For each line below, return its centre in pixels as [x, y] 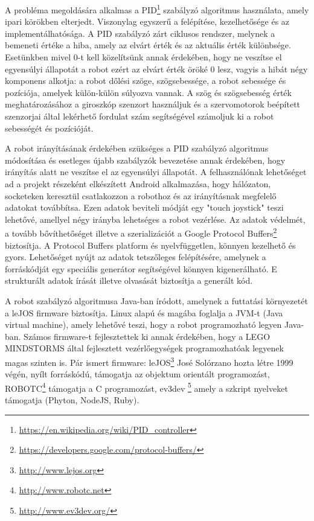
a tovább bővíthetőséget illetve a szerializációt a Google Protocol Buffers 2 [141, 232]
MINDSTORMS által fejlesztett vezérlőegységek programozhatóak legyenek [144, 348]
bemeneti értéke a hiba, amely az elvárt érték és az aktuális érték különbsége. [148, 45]
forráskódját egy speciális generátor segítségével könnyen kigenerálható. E [141, 268]
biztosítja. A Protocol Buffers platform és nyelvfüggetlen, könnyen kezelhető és [150, 245]
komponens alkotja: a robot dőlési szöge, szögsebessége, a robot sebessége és [146, 81]
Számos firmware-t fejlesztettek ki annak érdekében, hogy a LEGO [147, 336]
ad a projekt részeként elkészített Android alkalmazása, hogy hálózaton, [138, 183]
